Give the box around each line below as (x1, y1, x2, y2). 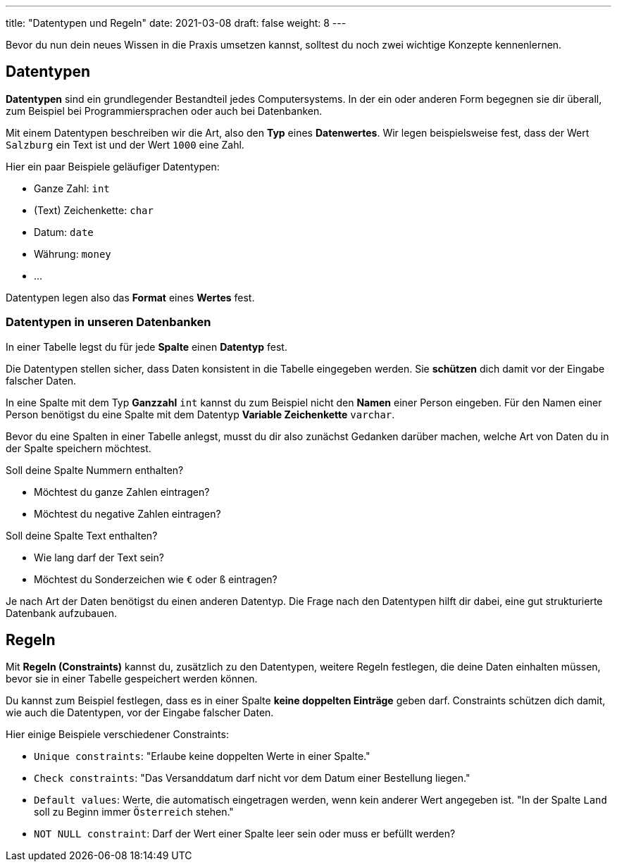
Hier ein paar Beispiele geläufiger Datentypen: (6, 160, 220, 173)
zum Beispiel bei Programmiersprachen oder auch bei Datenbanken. (6, 104, 323, 117)
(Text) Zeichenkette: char (34, 204, 154, 216)
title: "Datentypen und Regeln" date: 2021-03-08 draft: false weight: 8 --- (6, 17, 347, 29)
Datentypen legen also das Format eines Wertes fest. (6, 291, 255, 304)
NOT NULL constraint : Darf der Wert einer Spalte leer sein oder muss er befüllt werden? (34, 828, 456, 840)
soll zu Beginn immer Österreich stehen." (34, 806, 234, 818)
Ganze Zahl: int (34, 182, 110, 194)
